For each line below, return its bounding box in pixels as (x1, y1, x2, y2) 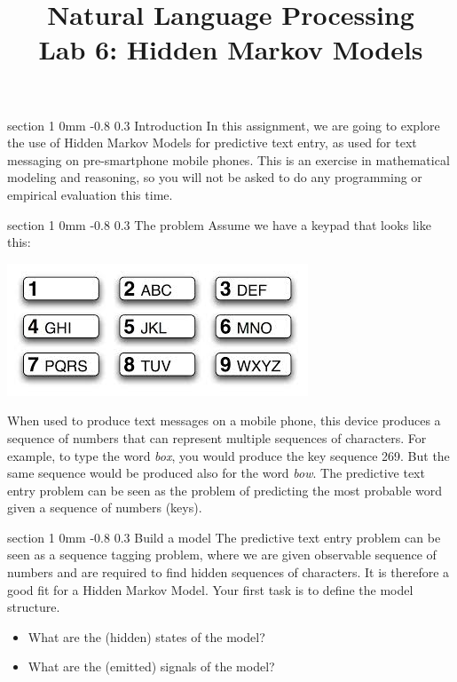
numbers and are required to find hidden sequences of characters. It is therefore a (7, 563, 450, 582)
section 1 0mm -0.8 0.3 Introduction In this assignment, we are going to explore (7, 115, 440, 134)
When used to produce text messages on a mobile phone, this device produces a (7, 411, 441, 430)
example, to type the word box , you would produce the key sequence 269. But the (7, 446, 450, 464)
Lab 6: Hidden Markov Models (38, 31, 423, 67)
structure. (7, 598, 60, 616)
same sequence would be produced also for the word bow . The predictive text (7, 464, 425, 482)
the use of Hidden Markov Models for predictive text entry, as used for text (7, 133, 417, 152)
